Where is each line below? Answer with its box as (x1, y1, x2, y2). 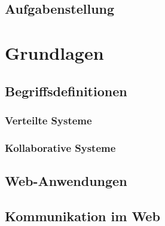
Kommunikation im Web (5, 206, 160, 225)
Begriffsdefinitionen (5, 81, 127, 100)
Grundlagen (5, 40, 104, 65)
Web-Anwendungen (5, 172, 127, 190)
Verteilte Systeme (5, 112, 92, 127)
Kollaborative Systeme (5, 140, 116, 155)
